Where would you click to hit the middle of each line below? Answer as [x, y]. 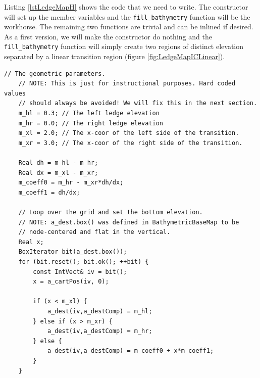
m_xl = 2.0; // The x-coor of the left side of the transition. [129, 133]
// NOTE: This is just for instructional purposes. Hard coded [127, 84]
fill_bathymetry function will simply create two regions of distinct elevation [124, 46]
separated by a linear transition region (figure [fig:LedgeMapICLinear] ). [115, 56]
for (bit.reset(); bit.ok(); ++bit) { [84, 262]
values [15, 93]
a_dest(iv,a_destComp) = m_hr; [100, 331]
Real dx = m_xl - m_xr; [58, 173]
